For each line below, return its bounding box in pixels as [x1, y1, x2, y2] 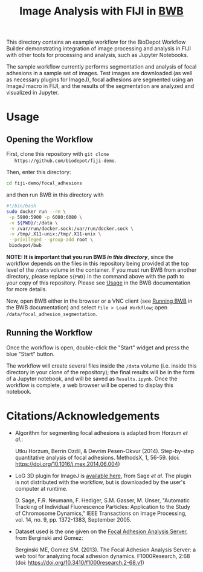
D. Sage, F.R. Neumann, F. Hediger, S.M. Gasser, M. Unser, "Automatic [14, 496, 190, 504]
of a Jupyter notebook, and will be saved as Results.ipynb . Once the [6, 375, 178, 382]
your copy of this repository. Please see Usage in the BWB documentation [6, 279, 191, 286]
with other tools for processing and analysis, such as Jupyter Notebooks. [6, 52, 188, 59]
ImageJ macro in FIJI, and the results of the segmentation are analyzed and [6, 82, 195, 90]
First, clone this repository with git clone [6, 150, 109, 158]
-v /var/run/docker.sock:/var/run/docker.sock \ [8, 226, 134, 232]
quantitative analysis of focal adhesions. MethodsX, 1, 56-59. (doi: [14, 454, 180, 461]
